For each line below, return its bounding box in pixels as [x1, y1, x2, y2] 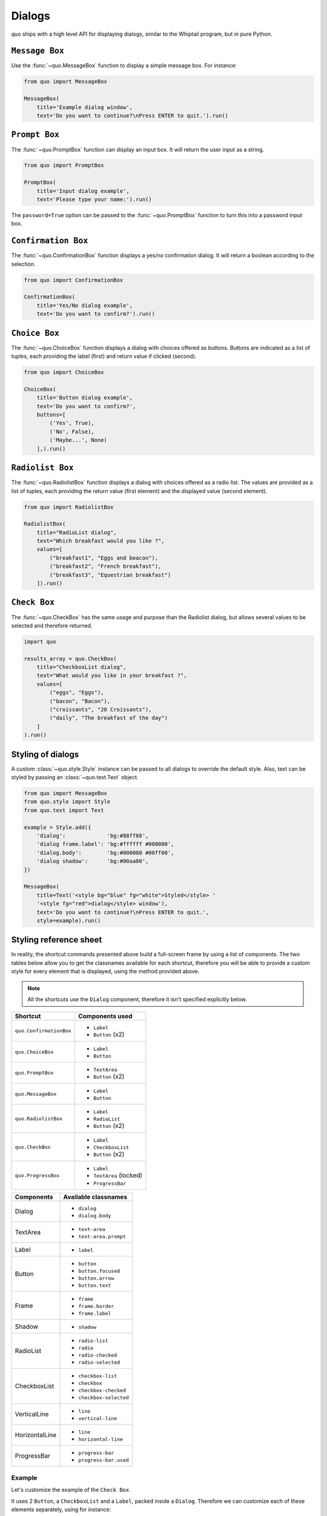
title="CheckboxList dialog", [36, 664, 127, 671]
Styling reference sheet [11, 934, 102, 945]
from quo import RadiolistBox [24, 503, 114, 511]
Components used [78, 1012, 133, 1021]
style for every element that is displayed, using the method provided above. [11, 968, 200, 975]
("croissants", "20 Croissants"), [49, 706, 152, 713]
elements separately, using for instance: [11, 1506, 111, 1513]
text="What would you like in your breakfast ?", [36, 672, 187, 679]
